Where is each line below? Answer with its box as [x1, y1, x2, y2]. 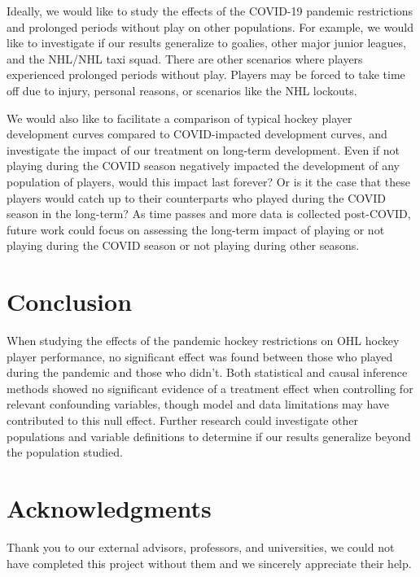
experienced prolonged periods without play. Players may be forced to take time [7, 66, 405, 83]
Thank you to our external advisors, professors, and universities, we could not [7, 538, 395, 555]
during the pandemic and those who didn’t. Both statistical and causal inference [7, 364, 408, 381]
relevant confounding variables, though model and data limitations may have [7, 396, 390, 413]
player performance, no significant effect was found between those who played [7, 348, 393, 365]
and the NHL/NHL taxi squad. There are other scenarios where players [7, 50, 363, 67]
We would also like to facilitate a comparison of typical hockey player [7, 109, 352, 126]
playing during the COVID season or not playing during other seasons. [7, 237, 360, 254]
